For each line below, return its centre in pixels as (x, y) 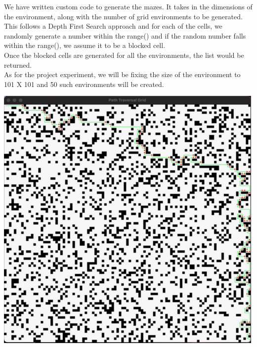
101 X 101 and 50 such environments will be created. (84, 84)
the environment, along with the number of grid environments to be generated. (123, 16)
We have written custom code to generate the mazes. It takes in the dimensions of (128, 6)
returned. (18, 65)
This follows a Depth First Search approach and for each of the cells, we (113, 26)
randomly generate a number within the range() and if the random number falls (125, 35)
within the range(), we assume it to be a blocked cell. (85, 45)
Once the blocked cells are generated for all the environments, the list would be (124, 55)
